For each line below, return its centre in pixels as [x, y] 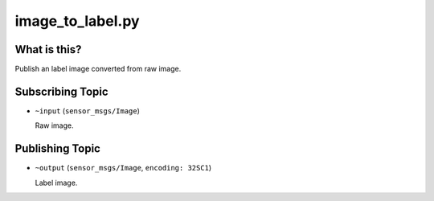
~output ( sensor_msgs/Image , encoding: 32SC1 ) [123, 168]
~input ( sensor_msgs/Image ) [88, 111]
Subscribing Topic [61, 91]
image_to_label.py [77, 21]
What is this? [48, 49]
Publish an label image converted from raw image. [98, 69]
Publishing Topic [57, 149]
